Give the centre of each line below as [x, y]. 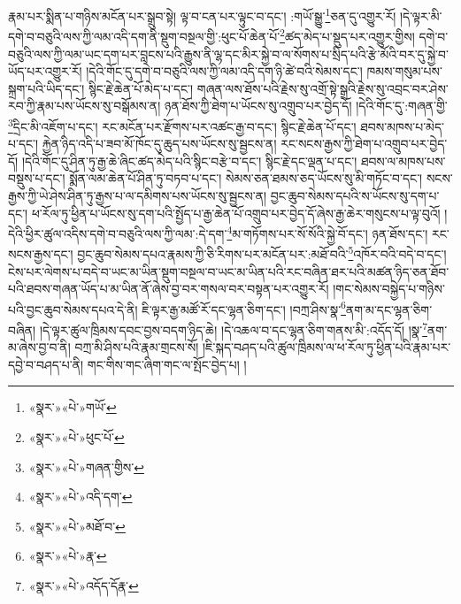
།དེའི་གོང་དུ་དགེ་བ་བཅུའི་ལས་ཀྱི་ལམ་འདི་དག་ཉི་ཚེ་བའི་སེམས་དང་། [224, 71]
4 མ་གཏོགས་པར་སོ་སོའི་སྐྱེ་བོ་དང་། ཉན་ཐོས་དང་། [327, 232]
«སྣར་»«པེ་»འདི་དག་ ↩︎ [81, 497]
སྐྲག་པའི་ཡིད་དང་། [46, 88]
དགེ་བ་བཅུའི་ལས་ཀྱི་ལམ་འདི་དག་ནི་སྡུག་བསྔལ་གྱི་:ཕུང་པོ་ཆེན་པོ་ [144, 36]
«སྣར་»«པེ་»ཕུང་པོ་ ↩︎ [77, 437]
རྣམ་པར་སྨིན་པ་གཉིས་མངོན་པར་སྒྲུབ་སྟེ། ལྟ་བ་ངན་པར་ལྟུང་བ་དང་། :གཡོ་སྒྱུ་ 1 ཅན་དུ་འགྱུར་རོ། [202, 15]
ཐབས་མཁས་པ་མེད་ [402, 126]
